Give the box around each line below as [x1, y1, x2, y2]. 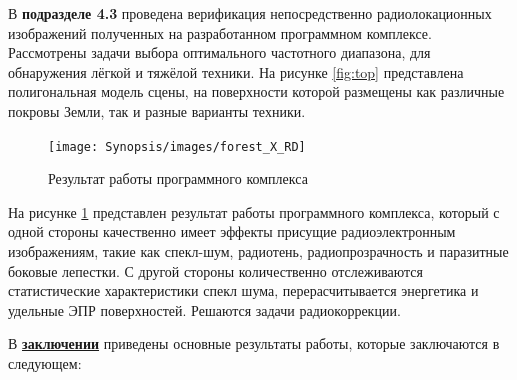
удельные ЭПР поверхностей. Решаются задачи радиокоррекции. [8, 299, 401, 320]
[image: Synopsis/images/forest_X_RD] [48, 139, 306, 154]
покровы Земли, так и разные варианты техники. [8, 100, 306, 121]
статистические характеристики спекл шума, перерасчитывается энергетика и [8, 280, 479, 301]
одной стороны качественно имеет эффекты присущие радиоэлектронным [8, 221, 456, 242]
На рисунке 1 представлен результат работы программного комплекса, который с [8, 201, 500, 222]
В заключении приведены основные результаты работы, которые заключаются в [8, 333, 500, 354]
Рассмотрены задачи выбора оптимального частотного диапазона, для [8, 42, 431, 63]
